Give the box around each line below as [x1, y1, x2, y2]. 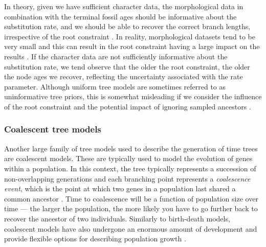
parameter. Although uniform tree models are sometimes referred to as [4, 81, 226, 92]
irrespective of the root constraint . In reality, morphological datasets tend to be [4, 31, 255, 41]
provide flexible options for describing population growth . [4, 233, 186, 244]
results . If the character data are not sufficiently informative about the [4, 51, 228, 61]
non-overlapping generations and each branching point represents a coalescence [4, 173, 251, 184]
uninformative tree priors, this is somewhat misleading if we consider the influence [4, 91, 262, 102]
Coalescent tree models [4, 123, 101, 136]
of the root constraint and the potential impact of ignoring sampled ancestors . [4, 101, 251, 111]
